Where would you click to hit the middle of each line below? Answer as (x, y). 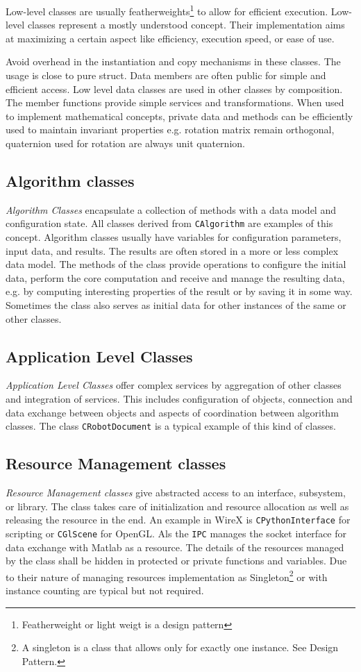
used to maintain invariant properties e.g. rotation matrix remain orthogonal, (170, 129)
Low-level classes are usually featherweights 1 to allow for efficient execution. (167, 10)
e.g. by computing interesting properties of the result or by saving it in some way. (179, 291)
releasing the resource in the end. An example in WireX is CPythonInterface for (178, 520)
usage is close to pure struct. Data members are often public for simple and (166, 75)
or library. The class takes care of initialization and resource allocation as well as (177, 506)
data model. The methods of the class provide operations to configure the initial (176, 264)
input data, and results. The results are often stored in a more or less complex (172, 250)
